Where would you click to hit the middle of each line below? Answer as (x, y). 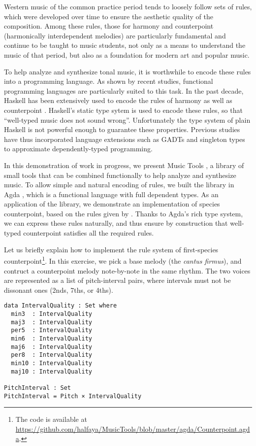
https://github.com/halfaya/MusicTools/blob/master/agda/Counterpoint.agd (133, 429)
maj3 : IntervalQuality (51, 322)
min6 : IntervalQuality (51, 338)
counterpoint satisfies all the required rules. (89, 233)
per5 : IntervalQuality (51, 330)
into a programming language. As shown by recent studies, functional (109, 81)
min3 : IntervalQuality (51, 314)
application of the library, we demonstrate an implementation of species (112, 204)
